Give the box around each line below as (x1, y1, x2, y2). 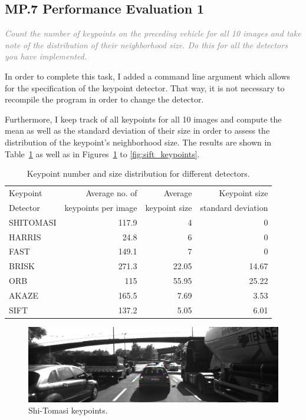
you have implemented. (5, 50, 87, 62)
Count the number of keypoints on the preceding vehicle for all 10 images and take (5, 27, 301, 39)
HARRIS (9, 230, 41, 243)
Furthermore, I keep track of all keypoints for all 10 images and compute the (5, 113, 282, 125)
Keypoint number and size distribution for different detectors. (27, 167, 250, 180)
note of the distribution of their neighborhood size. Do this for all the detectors (5, 38, 288, 51)
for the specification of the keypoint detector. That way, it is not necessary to (5, 81, 285, 94)
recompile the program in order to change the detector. (5, 93, 204, 105)
